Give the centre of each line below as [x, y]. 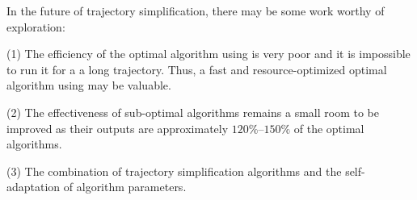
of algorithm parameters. [125, 187]
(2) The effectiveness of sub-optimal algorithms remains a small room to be [193, 112]
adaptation [34, 187]
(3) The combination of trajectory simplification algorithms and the [174, 171]
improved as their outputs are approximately [118, 128]
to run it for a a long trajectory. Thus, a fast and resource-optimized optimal [197, 69]
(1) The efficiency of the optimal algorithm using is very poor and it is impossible [208, 54]
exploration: [36, 26]
